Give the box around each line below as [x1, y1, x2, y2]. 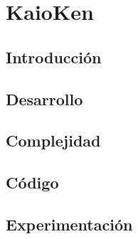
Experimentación [6, 213, 133, 235]
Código [6, 171, 59, 193]
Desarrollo [6, 87, 83, 110]
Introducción [6, 46, 102, 68]
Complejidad [6, 129, 101, 152]
